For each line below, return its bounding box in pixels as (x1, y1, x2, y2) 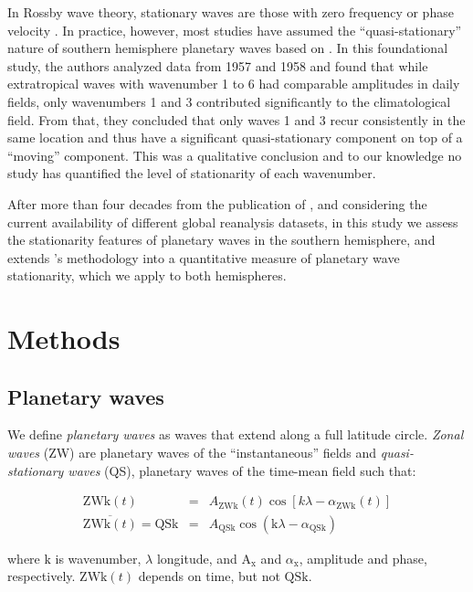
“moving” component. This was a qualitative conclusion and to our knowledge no (7, 145, 462, 164)
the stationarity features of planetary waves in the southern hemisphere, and (7, 230, 436, 249)
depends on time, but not (138, 566, 280, 586)
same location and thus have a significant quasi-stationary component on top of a (7, 128, 463, 147)
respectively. (7, 566, 76, 586)
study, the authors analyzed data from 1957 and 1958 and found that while (7, 56, 428, 75)
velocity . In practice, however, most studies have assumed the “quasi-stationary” (7, 20, 462, 39)
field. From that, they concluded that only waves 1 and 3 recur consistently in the (7, 110, 466, 129)
